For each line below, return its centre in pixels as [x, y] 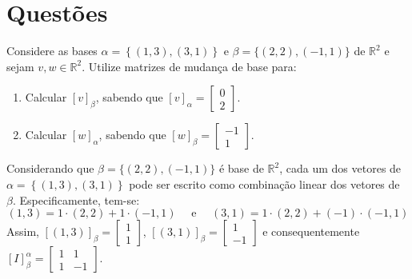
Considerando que [50, 168]
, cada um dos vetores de [340, 168]
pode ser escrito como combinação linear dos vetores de [264, 183]
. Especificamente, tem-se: [76, 199]
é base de [241, 168]
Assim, [23, 231]
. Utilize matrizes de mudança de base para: [189, 66]
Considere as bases [52, 51]
